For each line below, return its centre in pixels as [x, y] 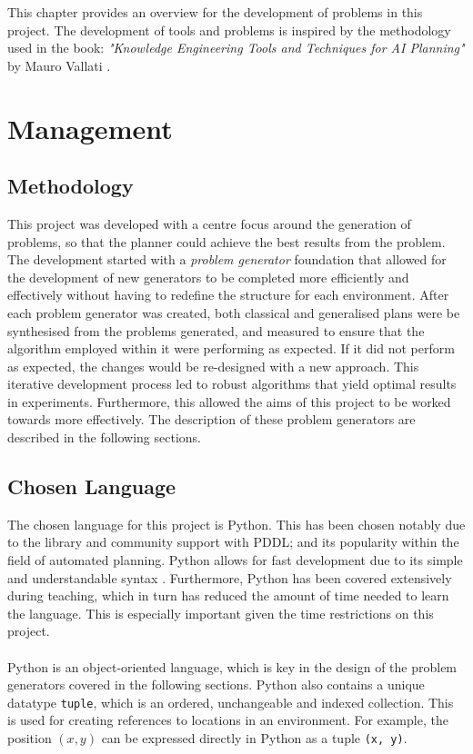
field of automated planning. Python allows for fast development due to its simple [235, 560]
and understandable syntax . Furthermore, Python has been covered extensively [230, 577]
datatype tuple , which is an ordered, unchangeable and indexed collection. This [231, 702]
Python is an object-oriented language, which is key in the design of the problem [232, 666]
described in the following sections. [104, 437]
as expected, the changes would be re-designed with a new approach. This [213, 366]
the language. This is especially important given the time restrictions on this [221, 613]
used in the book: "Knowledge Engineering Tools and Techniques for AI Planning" [236, 48]
